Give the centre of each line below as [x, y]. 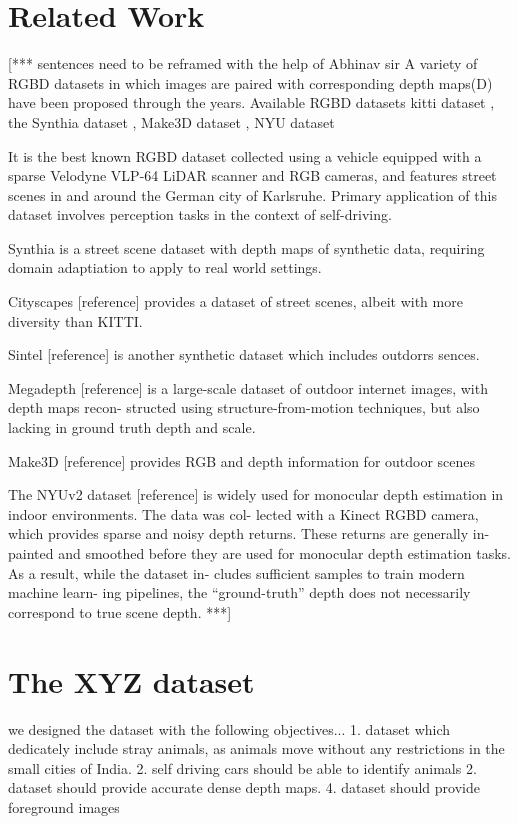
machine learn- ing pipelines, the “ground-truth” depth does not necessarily [239, 592]
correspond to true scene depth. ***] [120, 611]
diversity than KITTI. [75, 320]
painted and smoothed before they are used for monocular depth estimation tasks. [260, 553]
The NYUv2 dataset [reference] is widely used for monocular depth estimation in [256, 494]
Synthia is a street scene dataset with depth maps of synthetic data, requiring [246, 247]
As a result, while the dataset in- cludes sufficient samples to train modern [236, 572]
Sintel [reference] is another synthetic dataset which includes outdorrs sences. [244, 354]
